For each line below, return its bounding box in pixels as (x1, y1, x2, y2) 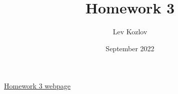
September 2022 (105, 43, 154, 53)
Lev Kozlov (112, 26, 147, 37)
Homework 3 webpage (4, 81, 71, 91)
